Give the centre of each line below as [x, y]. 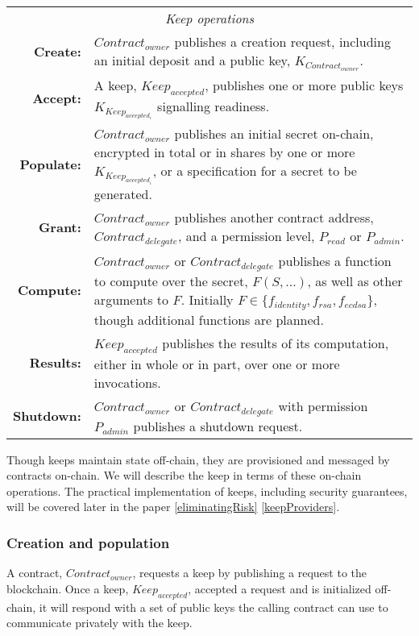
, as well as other [355, 281]
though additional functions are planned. [209, 319]
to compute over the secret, [171, 281]
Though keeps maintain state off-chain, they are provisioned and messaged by [198, 459]
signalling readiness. [214, 106]
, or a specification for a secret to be [255, 171]
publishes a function [335, 260]
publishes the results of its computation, [276, 343]
